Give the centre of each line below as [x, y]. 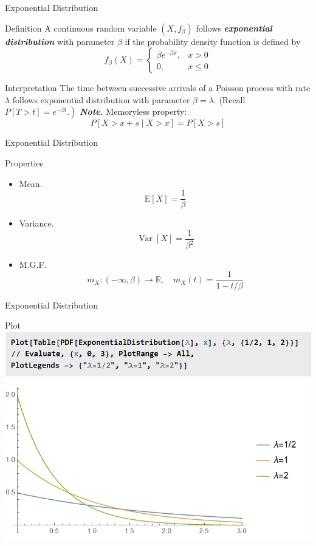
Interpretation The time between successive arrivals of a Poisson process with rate [158, 88]
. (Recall [229, 99]
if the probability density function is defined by [213, 41]
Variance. [36, 223]
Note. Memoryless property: [133, 111]
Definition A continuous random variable [81, 28]
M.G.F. [33, 264]
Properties [24, 162]
